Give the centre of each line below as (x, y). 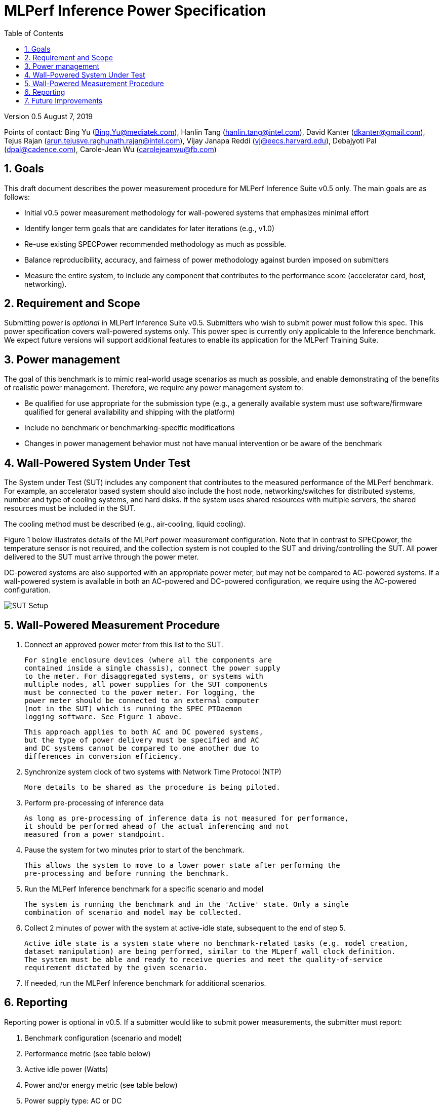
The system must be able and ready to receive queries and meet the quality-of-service (204, 959)
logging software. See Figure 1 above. (103, 716)
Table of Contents (34, 33)
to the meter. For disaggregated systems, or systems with (144, 676)
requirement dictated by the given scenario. (116, 967)
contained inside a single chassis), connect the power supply (152, 668)
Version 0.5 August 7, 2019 (48, 116)
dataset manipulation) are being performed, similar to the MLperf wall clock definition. (210, 951)
